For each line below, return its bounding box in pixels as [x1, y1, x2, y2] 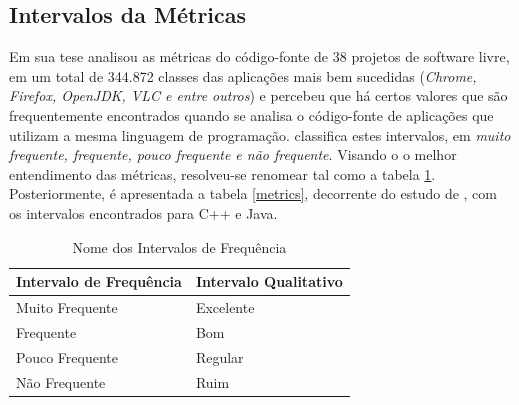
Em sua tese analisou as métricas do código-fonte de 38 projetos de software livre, [9, 46, 510, 67]
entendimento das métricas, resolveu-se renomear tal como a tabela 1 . [9, 163, 436, 184]
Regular [195, 346, 244, 367]
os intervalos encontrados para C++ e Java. [9, 202, 278, 223]
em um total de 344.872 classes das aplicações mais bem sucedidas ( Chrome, [9, 65, 477, 86]
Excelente [195, 296, 255, 317]
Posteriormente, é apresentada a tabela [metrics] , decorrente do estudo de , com [9, 183, 497, 204]
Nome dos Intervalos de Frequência [72, 236, 287, 257]
